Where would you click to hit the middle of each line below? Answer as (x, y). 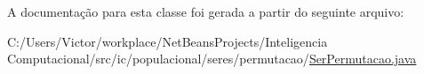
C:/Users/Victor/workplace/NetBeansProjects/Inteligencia (168, 41)
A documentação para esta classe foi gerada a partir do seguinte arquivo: (206, 11)
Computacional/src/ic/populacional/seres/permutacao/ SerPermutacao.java (212, 59)
